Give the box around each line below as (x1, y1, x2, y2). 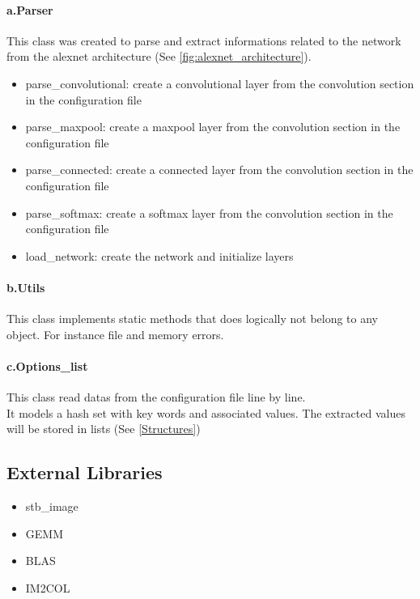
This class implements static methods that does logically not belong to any (6, 310, 379, 327)
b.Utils (6, 278, 45, 295)
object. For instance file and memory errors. (6, 325, 224, 342)
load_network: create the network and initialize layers (25, 247, 294, 264)
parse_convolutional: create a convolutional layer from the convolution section (25, 74, 414, 91)
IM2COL (25, 579, 70, 596)
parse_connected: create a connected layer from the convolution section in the (25, 161, 414, 178)
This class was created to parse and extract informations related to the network (6, 32, 401, 49)
